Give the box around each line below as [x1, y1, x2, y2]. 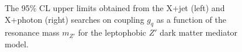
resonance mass [5, 26, 60, 39]
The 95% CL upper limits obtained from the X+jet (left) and [5, 2, 225, 13]
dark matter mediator [160, 26, 238, 39]
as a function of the [156, 13, 226, 25]
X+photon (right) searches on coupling [5, 13, 144, 25]
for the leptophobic [78, 26, 147, 39]
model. [5, 37, 29, 50]
